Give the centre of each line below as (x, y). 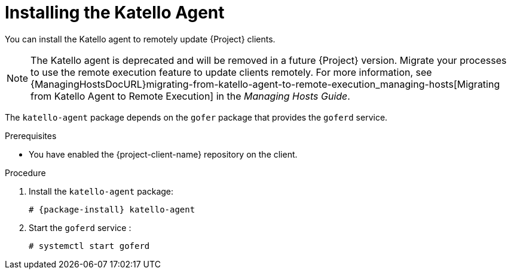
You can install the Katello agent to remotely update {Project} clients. (140, 39)
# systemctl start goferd (89, 246)
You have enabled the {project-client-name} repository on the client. (163, 154)
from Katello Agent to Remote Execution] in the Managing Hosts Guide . (190, 96)
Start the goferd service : (80, 227)
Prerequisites (31, 136)
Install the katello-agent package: (101, 191)
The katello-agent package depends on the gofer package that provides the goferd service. (196, 117)
